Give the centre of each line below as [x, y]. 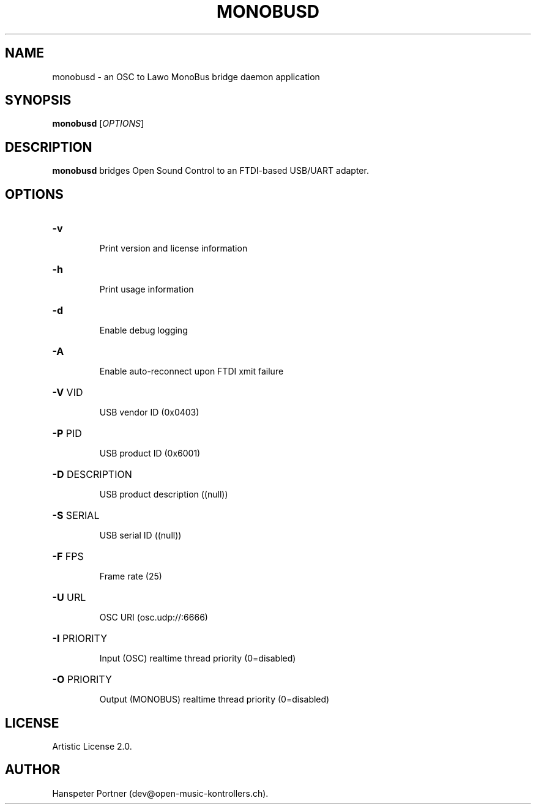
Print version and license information [173, 248]
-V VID [68, 393]
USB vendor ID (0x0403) [149, 412]
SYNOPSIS [38, 100]
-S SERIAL [76, 516]
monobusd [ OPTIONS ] [98, 124]
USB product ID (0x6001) [150, 453]
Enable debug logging [143, 330]
